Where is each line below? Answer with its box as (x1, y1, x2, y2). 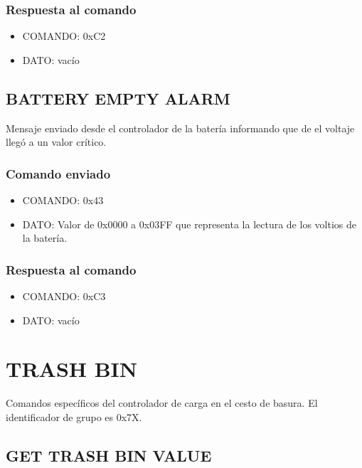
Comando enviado (6, 164, 111, 182)
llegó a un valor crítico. (6, 134, 107, 149)
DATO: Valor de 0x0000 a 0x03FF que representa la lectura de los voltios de (22, 216, 356, 231)
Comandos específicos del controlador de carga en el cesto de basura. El (6, 395, 318, 410)
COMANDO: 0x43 (22, 193, 104, 208)
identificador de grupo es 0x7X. (6, 409, 142, 424)
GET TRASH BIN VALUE (6, 444, 212, 466)
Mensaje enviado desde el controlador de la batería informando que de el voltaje (6, 120, 355, 135)
